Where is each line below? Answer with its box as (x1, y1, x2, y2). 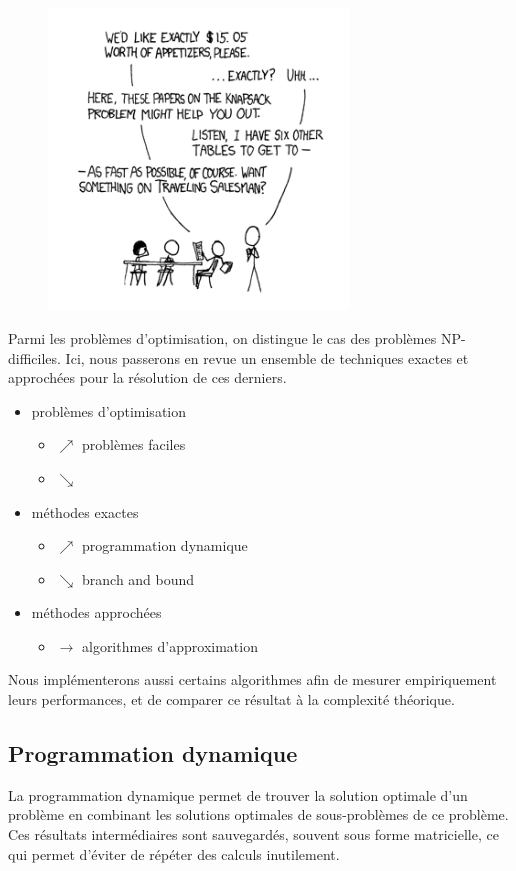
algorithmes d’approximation (81, 635, 258, 656)
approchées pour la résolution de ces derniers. (8, 367, 287, 388)
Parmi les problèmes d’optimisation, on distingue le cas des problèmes (8, 327, 437, 348)
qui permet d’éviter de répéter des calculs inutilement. (8, 843, 340, 864)
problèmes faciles (82, 434, 186, 455)
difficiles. (8, 347, 61, 368)
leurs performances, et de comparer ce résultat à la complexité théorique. (8, 689, 455, 710)
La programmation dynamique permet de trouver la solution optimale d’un (8, 784, 468, 805)
